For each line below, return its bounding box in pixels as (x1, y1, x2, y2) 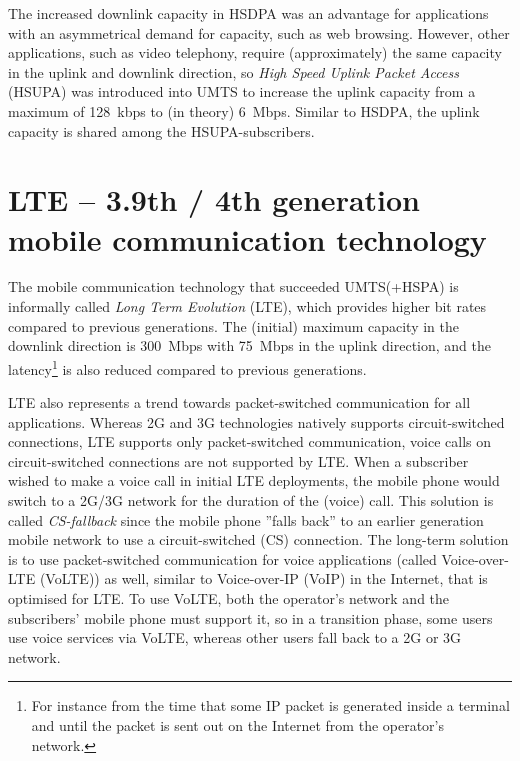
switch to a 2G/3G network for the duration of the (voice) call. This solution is (8, 490, 494, 511)
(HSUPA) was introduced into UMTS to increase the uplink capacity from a (8, 81, 476, 102)
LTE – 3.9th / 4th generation (8, 179, 420, 220)
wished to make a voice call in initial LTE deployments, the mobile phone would (8, 470, 500, 491)
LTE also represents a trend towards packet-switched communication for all (8, 392, 471, 413)
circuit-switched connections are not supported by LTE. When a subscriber (8, 450, 469, 471)
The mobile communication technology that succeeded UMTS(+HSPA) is (8, 276, 459, 297)
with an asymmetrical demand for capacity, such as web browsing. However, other (8, 22, 510, 43)
